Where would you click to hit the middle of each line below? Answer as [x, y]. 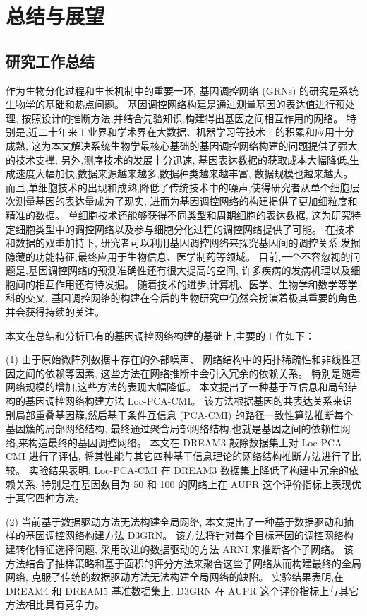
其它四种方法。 [50, 498]
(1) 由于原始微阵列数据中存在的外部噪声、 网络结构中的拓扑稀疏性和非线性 [179, 359]
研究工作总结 [50, 60]
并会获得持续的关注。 [55, 312]
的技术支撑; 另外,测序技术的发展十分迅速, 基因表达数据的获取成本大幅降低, [178, 159]
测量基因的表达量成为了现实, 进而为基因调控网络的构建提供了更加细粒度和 [186, 201]
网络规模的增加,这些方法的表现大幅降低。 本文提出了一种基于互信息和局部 [177, 387]
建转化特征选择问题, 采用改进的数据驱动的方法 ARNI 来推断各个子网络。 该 [180, 549]
